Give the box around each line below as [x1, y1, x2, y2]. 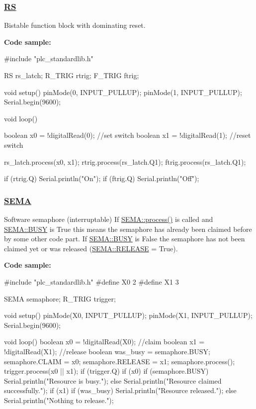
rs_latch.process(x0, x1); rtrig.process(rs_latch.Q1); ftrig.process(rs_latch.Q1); [4, 156, 246, 167]
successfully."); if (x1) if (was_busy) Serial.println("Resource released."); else [4, 385, 237, 396]
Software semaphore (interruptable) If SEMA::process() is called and [4, 213, 213, 224]
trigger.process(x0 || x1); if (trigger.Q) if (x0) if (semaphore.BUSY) [4, 366, 209, 376]
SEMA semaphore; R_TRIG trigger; [4, 293, 116, 304]
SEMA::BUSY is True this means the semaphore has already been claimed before [4, 223, 252, 234]
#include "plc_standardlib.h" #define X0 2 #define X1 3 [4, 276, 179, 287]
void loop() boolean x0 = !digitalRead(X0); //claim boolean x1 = [4, 336, 205, 347]
